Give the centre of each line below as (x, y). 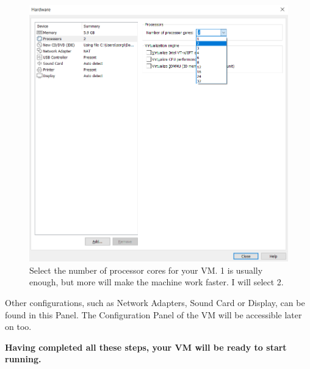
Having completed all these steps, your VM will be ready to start (146, 347)
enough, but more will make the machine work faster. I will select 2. (157, 282)
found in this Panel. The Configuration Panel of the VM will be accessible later (153, 314)
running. (23, 359)
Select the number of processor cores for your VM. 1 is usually (146, 270)
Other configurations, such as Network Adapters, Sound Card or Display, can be (155, 302)
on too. (18, 327)
